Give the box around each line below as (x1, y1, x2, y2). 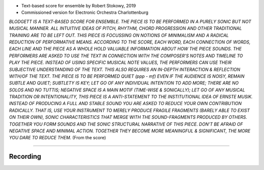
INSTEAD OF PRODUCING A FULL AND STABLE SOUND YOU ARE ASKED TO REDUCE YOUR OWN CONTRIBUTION (9, 101, 242, 106)
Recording (9, 152, 42, 161)
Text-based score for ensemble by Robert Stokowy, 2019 (21, 3, 136, 8)
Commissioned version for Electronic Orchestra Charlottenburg (21, 10, 149, 16)
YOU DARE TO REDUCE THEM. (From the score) (9, 135, 106, 141)
